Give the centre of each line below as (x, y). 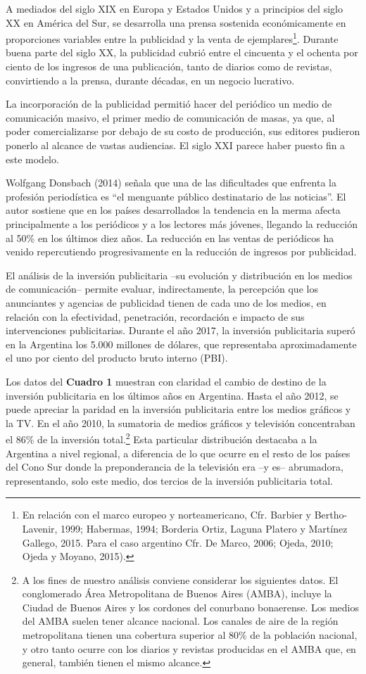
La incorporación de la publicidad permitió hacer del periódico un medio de (169, 104)
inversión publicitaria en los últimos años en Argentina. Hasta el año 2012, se (172, 395)
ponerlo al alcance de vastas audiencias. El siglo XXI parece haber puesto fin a (176, 145)
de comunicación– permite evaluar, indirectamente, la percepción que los (162, 289)
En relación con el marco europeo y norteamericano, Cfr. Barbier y (166, 515)
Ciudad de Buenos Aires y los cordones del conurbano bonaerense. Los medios (191, 607)
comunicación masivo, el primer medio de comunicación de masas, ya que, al (170, 117)
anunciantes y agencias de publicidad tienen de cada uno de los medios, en (166, 302)
